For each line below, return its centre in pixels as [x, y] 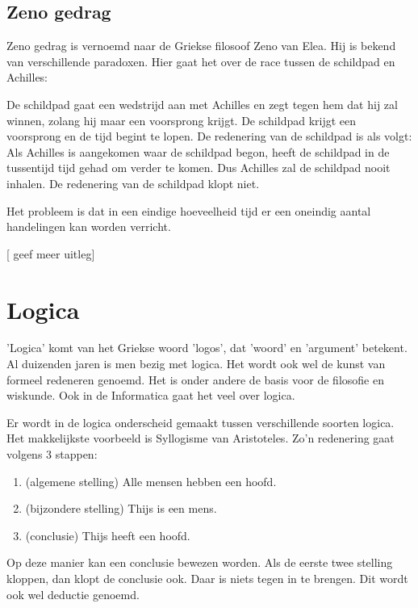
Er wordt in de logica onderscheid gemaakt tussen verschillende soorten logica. [201, 422]
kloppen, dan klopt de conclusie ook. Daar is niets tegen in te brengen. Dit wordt [207, 578]
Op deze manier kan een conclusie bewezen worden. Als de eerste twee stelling [200, 562]
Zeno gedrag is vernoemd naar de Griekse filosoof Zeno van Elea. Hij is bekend [201, 46]
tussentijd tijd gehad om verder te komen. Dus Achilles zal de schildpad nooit [199, 168]
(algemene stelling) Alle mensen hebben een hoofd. [151, 481]
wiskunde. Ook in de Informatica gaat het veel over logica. [151, 395]
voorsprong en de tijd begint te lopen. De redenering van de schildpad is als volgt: [209, 136]
